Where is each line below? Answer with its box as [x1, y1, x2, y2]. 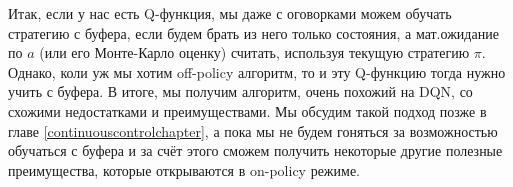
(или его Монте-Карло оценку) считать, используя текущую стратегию [39, 42, 470, 63]
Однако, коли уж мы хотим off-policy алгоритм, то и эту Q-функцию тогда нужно [8, 61, 506, 82]
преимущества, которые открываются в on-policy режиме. [8, 159, 361, 180]
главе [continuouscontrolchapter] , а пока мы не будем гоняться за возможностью [8, 120, 498, 141]
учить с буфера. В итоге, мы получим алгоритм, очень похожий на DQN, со [8, 81, 473, 102]
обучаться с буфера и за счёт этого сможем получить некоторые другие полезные [8, 140, 503, 161]
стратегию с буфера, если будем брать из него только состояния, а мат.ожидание [8, 22, 499, 43]
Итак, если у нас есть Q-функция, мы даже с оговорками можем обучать [8, 3, 452, 23]
